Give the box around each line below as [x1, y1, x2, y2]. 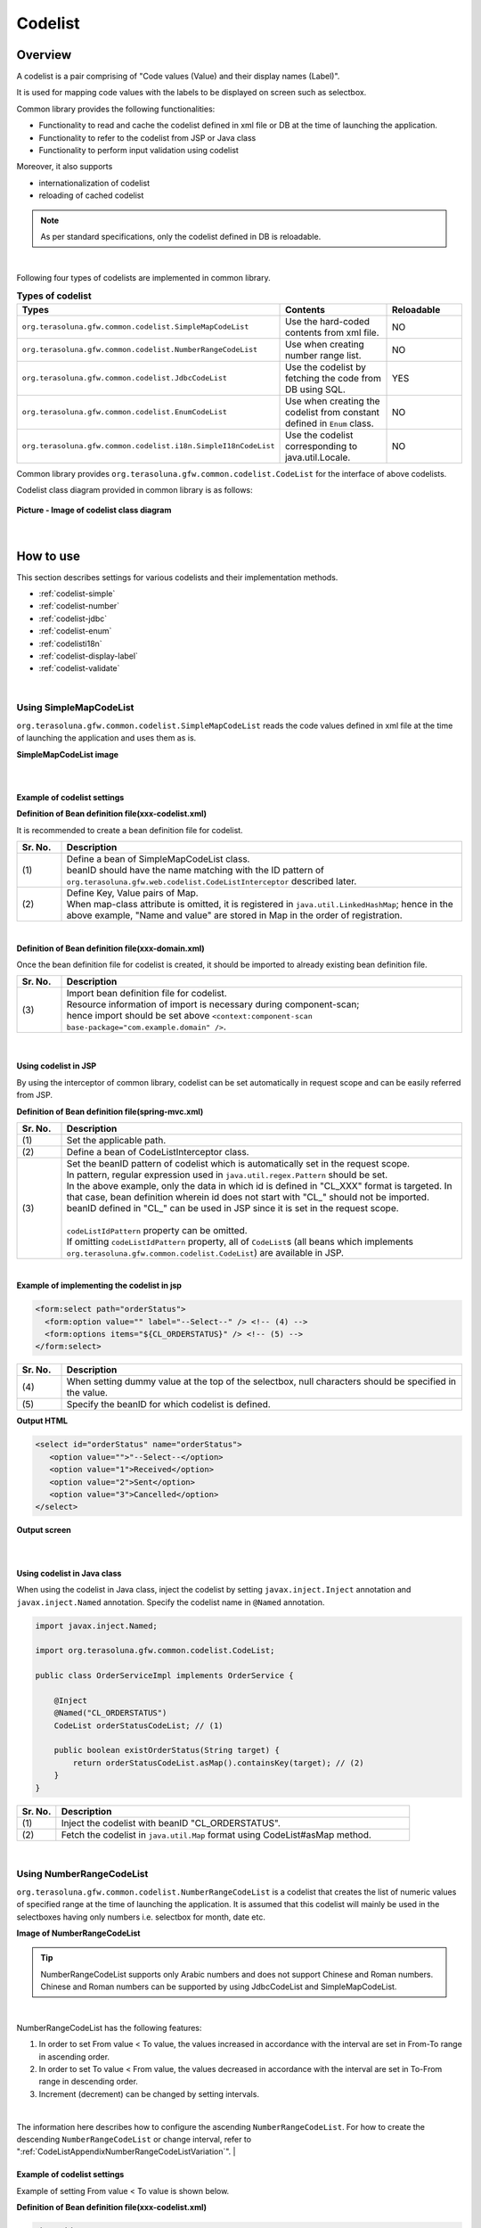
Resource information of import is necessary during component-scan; [66, 998, 360, 1011]
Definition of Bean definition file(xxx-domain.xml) [16, 943, 205, 954]
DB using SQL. [285, 383, 346, 396]
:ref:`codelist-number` [38, 601, 120, 611]
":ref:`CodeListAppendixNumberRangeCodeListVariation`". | [16, 2146, 236, 2157]
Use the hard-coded [285, 315, 370, 327]
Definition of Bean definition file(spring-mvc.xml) [16, 1106, 204, 1117]
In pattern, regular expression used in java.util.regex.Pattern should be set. [66, 1168, 388, 1181]
